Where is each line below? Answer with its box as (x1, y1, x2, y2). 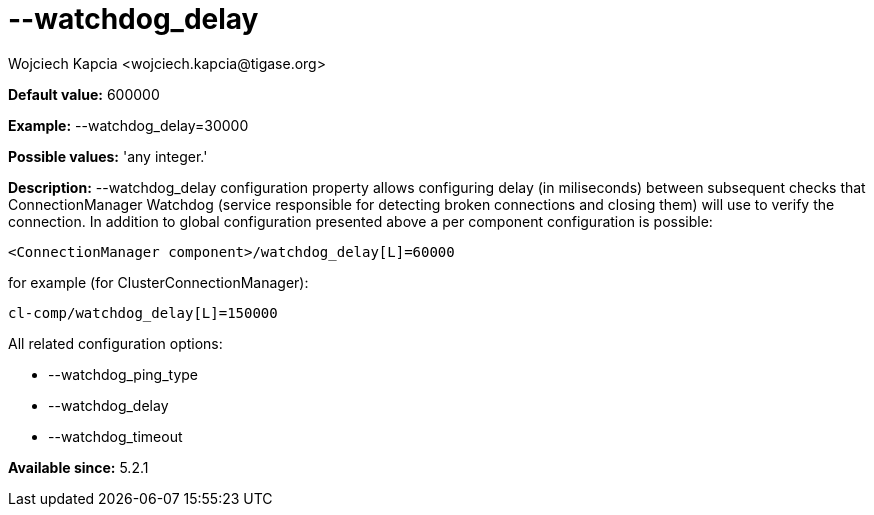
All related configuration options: (8, 334, 223, 352)
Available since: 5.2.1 (8, 458, 149, 476)
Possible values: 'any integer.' (8, 147, 208, 165)
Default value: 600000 (8, 85, 160, 103)
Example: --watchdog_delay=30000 (8, 116, 249, 134)
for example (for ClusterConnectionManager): (8, 273, 309, 291)
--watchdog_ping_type (48, 365, 198, 383)
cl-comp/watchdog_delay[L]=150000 (8, 304, 278, 321)
